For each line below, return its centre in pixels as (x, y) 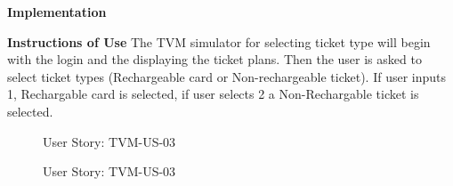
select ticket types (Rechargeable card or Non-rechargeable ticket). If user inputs (227, 76)
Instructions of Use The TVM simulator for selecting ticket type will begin (219, 41)
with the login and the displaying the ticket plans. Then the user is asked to (214, 59)
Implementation (57, 12)
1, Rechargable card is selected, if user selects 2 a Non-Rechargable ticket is (213, 94)
